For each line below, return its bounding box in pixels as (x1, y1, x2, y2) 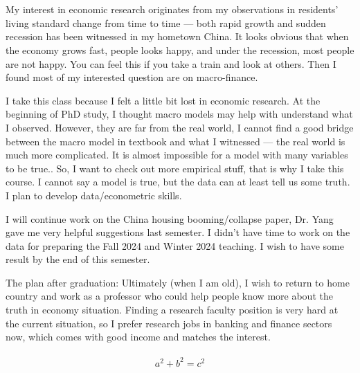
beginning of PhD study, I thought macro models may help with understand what (6, 107, 353, 121)
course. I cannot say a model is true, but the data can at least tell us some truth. (6, 174, 350, 189)
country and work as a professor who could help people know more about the (6, 289, 333, 303)
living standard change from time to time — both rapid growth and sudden (6, 15, 326, 30)
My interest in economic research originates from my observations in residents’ (6, 2, 339, 17)
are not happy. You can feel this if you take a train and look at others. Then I (6, 56, 336, 71)
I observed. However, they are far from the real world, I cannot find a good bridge (6, 120, 354, 134)
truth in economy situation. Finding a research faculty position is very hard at (6, 302, 339, 317)
